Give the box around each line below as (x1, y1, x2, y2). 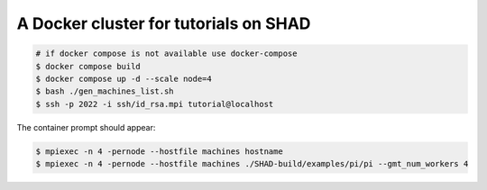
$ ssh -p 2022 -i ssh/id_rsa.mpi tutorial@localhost (35, 99, 274, 109)
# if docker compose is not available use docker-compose (35, 49, 298, 59)
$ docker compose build (35, 61, 142, 71)
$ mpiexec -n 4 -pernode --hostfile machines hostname (35, 146, 283, 157)
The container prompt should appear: (16, 122, 156, 132)
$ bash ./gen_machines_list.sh (35, 86, 175, 96)
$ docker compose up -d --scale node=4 (35, 73, 212, 84)
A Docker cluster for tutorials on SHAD (16, 14, 311, 33)
